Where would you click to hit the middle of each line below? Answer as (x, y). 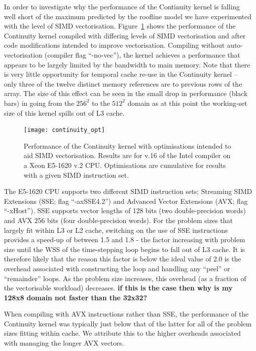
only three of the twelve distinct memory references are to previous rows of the (123, 83)
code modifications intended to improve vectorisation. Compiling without (114, 45)
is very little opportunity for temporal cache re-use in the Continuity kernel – (121, 74)
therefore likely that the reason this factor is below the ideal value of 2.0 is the (123, 259)
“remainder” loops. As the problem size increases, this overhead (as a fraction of (125, 278)
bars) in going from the (39, 103)
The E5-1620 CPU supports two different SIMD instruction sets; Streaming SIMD (128, 191)
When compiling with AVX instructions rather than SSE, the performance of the (126, 314)
